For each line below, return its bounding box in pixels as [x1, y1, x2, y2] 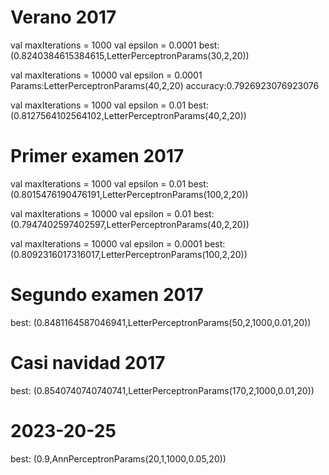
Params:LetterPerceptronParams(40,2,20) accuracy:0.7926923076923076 [10, 79, 320, 91]
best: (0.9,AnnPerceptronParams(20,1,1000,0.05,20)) [10, 452, 227, 465]
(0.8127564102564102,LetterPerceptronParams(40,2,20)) [10, 109, 247, 121]
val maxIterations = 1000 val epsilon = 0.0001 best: [10, 39, 220, 51]
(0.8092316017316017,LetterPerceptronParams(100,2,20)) [10, 248, 248, 260]
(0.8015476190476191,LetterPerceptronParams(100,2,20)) [10, 188, 249, 200]
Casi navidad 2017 [10, 352, 166, 374]
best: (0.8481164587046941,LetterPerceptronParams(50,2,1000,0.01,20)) [10, 316, 312, 328]
